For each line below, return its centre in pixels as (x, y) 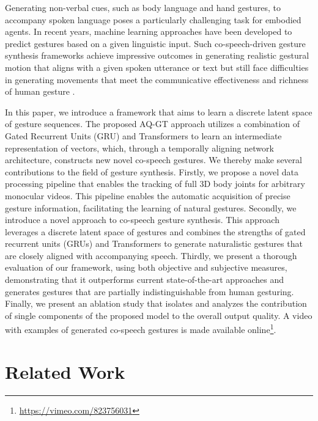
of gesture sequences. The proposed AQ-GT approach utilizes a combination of (153, 124)
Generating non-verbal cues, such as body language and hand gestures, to (143, 7)
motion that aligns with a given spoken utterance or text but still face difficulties (157, 67)
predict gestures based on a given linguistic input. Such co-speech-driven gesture (155, 43)
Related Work (65, 371)
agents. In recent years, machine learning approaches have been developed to (149, 31)
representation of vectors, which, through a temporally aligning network (139, 148)
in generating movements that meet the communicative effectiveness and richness (157, 79)
